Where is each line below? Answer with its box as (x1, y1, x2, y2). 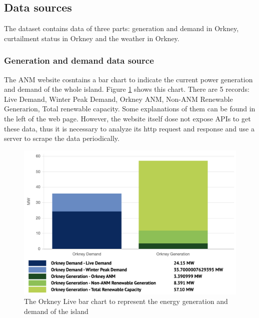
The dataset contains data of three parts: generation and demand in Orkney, (4, 23, 239, 34)
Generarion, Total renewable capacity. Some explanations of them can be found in (4, 103, 255, 114)
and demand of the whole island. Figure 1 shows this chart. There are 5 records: (4, 84, 249, 94)
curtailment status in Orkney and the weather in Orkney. (4, 33, 179, 43)
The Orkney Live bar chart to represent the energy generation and (24, 296, 228, 306)
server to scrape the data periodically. (4, 133, 119, 143)
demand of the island (24, 305, 88, 316)
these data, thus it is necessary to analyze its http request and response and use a (4, 123, 254, 133)
